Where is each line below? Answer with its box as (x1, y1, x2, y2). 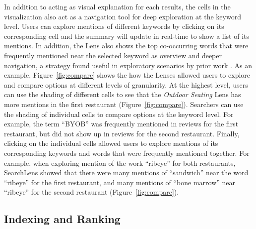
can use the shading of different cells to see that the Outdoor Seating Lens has (4, 89, 241, 100)
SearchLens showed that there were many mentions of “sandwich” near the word (4, 167, 249, 178)
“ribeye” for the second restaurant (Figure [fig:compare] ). (4, 187, 179, 197)
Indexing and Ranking (4, 211, 121, 227)
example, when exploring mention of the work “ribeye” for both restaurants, (4, 157, 236, 168)
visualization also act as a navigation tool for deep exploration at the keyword (4, 11, 241, 21)
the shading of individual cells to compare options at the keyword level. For (4, 109, 234, 119)
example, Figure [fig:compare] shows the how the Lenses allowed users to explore (4, 70, 251, 80)
